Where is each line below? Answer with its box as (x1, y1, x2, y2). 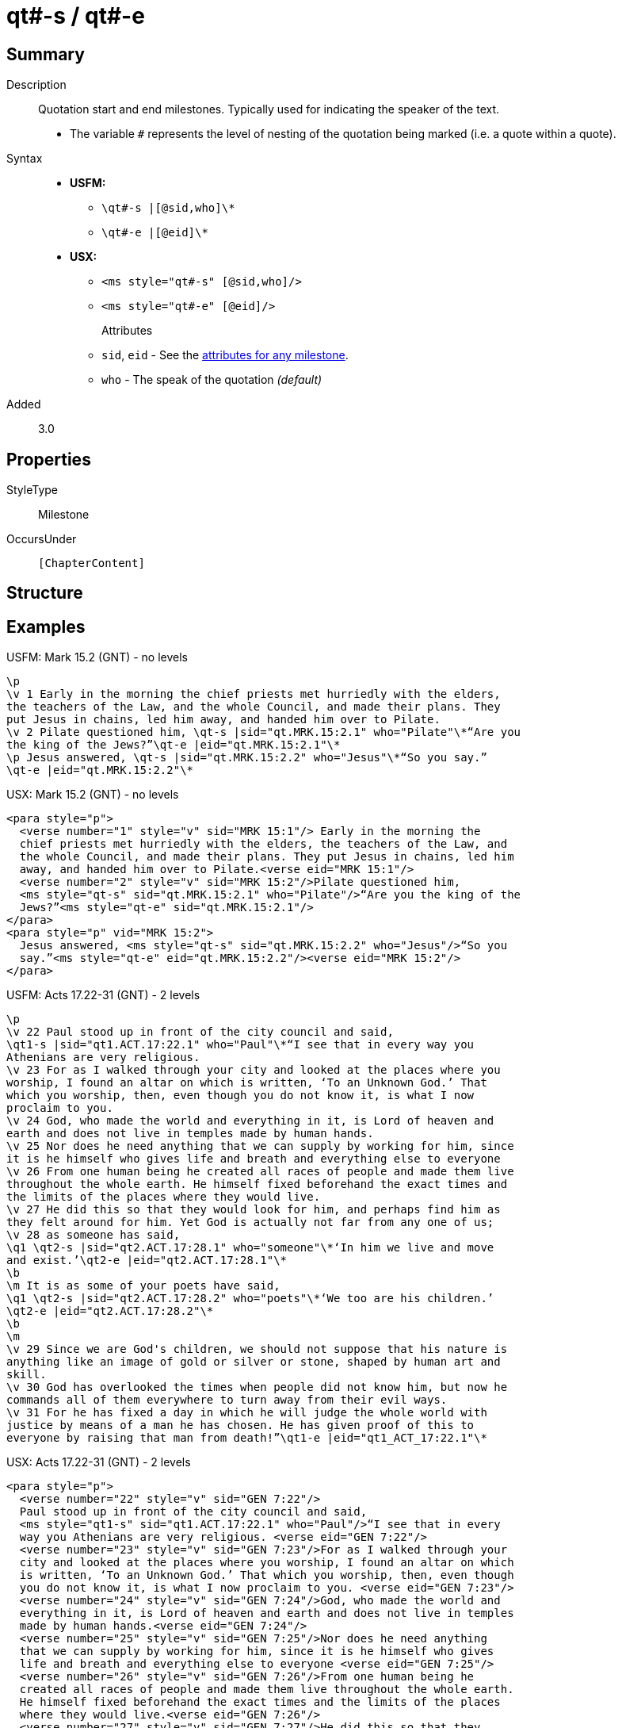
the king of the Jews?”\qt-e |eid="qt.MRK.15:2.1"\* (6, 738, 341, 752)
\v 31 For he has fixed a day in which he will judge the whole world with (6, 1406, 487, 1420)
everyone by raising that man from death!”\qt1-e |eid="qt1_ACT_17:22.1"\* (6, 1431, 487, 1445)
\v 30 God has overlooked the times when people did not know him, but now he (6, 1381, 508, 1394)
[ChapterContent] (38, 557, 145, 570)
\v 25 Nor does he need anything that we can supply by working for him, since (6, 1140, 514, 1153)
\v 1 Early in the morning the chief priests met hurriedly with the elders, (6, 688, 501, 701)
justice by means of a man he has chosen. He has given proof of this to (6, 1419, 475, 1432)
